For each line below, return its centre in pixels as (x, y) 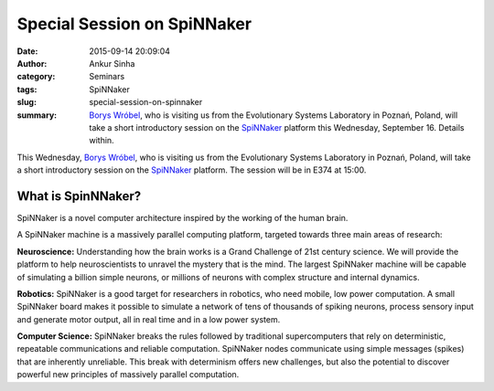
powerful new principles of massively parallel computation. (128, 375)
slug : (27, 102)
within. (102, 141)
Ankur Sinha (112, 63)
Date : (27, 51)
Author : (32, 63)
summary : (37, 115)
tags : (27, 89)
